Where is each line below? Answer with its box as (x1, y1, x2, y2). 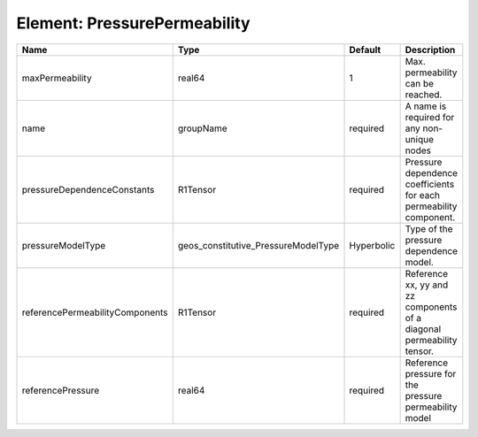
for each (405, 188, 441, 201)
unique (405, 133, 434, 145)
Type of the (405, 222, 453, 234)
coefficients (405, 178, 455, 190)
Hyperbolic (349, 239, 396, 251)
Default (349, 43, 382, 56)
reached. (405, 88, 443, 101)
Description (405, 43, 456, 56)
